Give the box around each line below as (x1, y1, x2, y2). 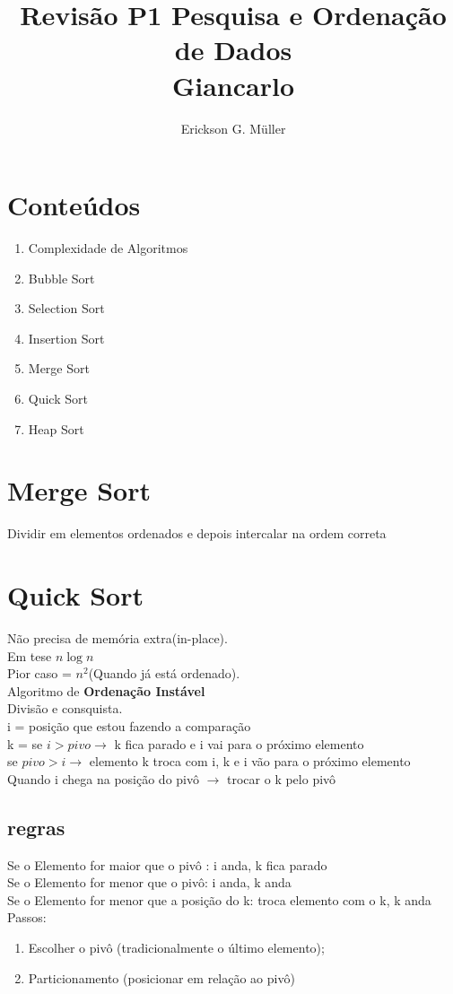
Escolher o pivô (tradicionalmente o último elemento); (28, 937, 325, 956)
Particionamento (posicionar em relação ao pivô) (28, 968, 295, 987)
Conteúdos (7, 187, 141, 223)
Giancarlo (171, 66, 295, 103)
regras (7, 813, 65, 841)
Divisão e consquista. (7, 699, 123, 718)
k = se (7, 734, 43, 753)
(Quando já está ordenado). (88, 664, 240, 683)
